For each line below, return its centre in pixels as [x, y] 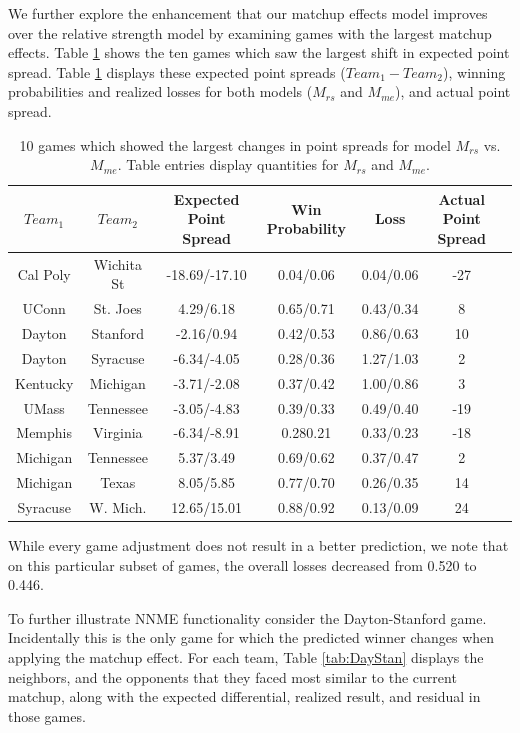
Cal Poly [44, 273]
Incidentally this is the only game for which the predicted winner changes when [251, 637]
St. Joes [117, 308]
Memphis [44, 432]
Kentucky [44, 382]
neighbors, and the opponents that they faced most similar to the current [232, 676]
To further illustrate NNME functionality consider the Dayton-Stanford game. [247, 617]
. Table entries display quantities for [228, 164]
